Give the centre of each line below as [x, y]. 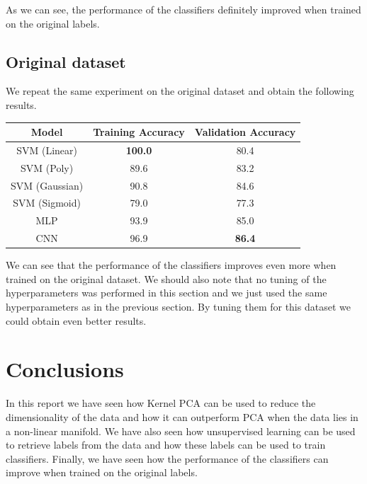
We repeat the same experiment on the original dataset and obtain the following [180, 91]
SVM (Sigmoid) [47, 203]
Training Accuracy [139, 132]
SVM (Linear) [47, 150]
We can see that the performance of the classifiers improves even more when [171, 265]
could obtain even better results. [76, 320]
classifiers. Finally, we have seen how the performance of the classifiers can [167, 458]
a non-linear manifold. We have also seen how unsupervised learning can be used [181, 431]
